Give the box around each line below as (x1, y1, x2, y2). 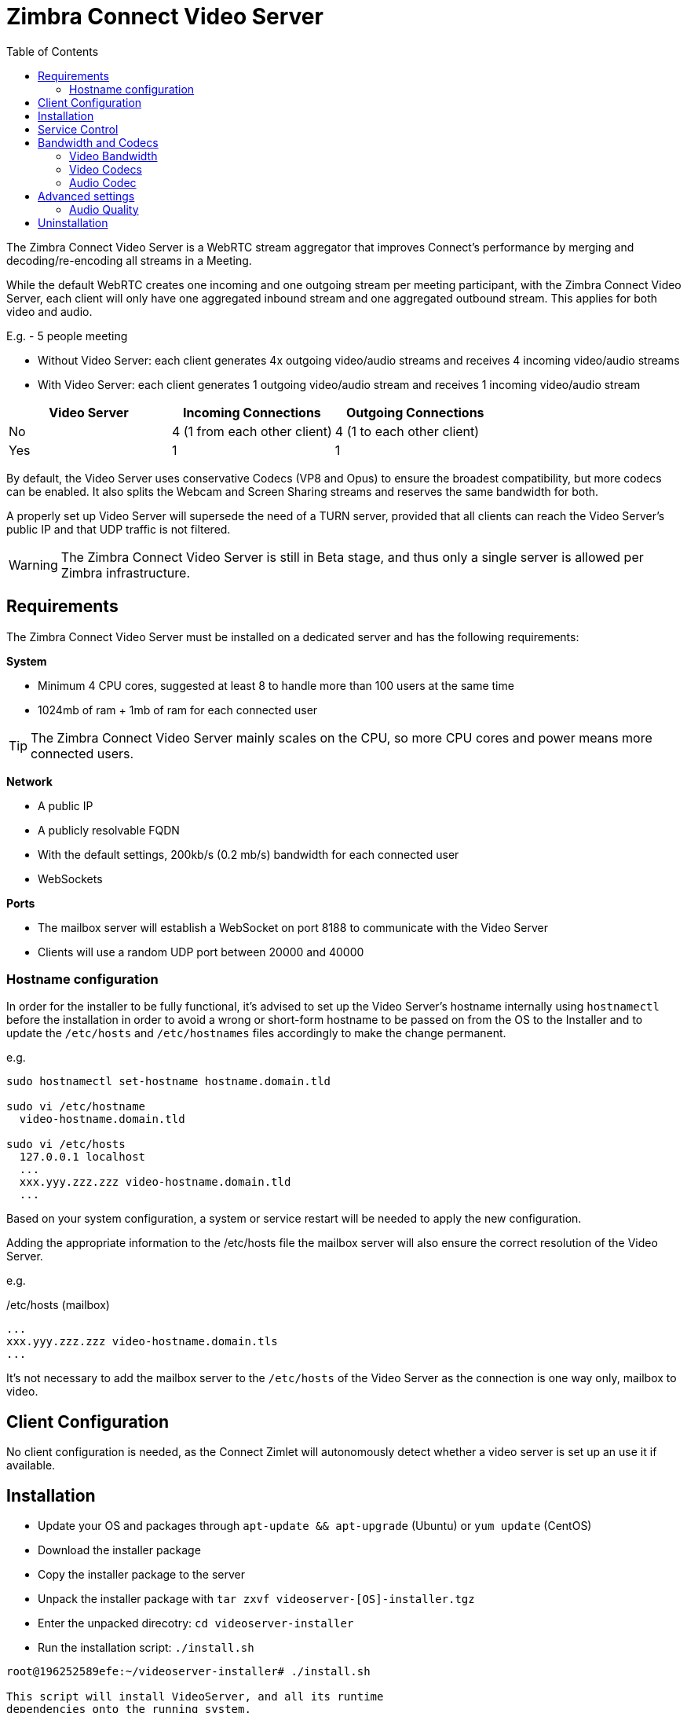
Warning (9, 556, 58, 573)
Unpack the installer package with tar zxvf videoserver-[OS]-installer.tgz (38, 1592, 475, 1606)
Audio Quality (69, 202, 139, 216)
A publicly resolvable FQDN (38, 823, 180, 837)
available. (6, 1458, 56, 1473)
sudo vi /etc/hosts (6, 1138, 126, 1151)
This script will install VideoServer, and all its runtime (6, 1690, 384, 1704)
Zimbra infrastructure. (60, 564, 191, 581)
